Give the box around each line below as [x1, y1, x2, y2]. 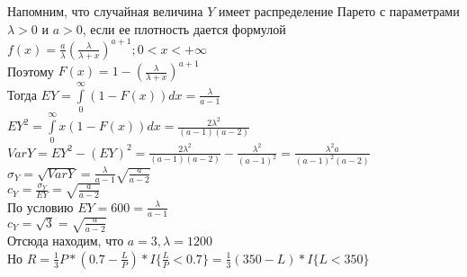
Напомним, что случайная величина [7, 2, 203, 20]
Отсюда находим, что [7, 231, 124, 250]
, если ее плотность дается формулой [82, 19, 286, 38]
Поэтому [7, 61, 54, 80]
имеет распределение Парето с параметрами [218, 2, 460, 20]
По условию [7, 197, 74, 216]
